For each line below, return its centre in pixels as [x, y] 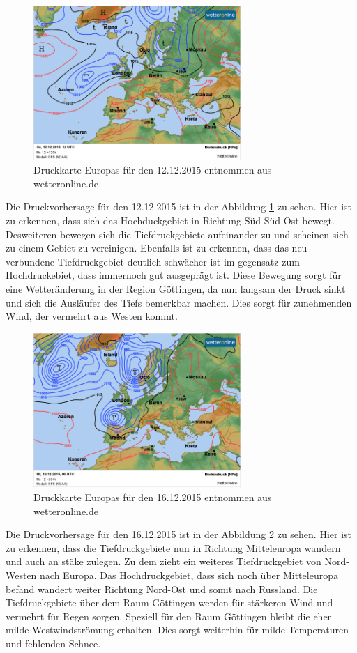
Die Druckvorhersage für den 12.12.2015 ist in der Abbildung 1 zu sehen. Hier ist [179, 207]
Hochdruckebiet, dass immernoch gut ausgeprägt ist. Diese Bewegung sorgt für [174, 275]
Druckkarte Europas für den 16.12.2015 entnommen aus [153, 497]
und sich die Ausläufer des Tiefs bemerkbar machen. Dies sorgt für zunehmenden [179, 302]
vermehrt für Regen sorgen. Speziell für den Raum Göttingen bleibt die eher [169, 616]
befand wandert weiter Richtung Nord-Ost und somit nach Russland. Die [162, 589]
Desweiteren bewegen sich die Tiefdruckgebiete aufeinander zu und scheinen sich [177, 234]
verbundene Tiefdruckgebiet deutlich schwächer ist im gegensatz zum [153, 261]
